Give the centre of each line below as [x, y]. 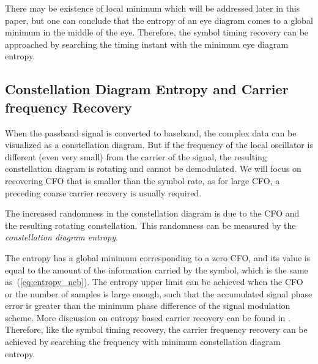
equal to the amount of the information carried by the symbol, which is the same [157, 269]
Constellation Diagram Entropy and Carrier [147, 89]
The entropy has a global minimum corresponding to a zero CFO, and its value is [158, 257]
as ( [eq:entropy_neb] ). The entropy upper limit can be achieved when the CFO [154, 282]
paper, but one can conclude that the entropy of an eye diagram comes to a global [159, 20]
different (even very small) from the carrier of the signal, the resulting [136, 156]
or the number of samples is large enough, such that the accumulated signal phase [159, 293]
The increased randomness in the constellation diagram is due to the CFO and [152, 213]
